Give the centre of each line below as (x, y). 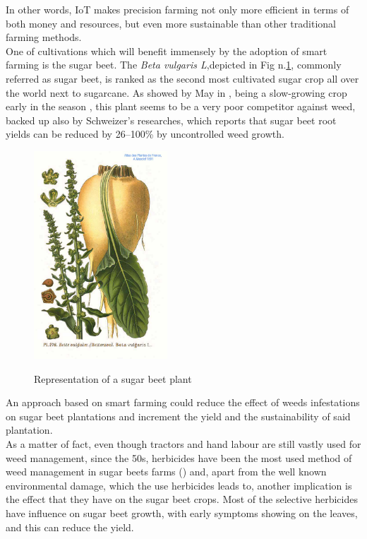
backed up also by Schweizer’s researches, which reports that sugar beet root (171, 120)
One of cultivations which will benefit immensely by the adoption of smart (167, 51)
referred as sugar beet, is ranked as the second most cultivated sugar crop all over (182, 78)
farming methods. (44, 37)
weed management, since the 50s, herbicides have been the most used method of (179, 457)
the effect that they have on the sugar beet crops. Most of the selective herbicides (182, 499)
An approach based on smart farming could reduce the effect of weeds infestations (183, 402)
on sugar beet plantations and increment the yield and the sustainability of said (178, 416)
